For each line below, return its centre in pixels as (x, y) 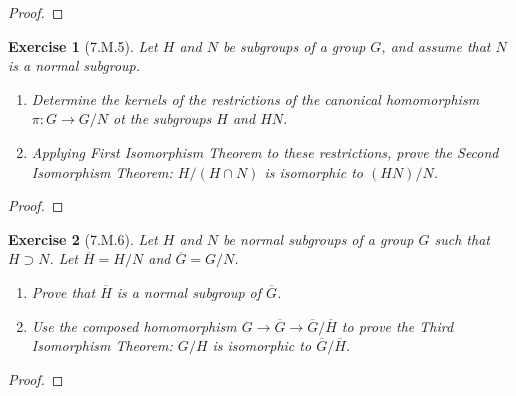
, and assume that (436, 45)
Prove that (63, 291)
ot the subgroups (162, 118)
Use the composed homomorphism (134, 325)
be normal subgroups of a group (318, 238)
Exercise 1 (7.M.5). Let (83, 45)
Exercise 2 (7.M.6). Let (83, 238)
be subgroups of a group (294, 45)
